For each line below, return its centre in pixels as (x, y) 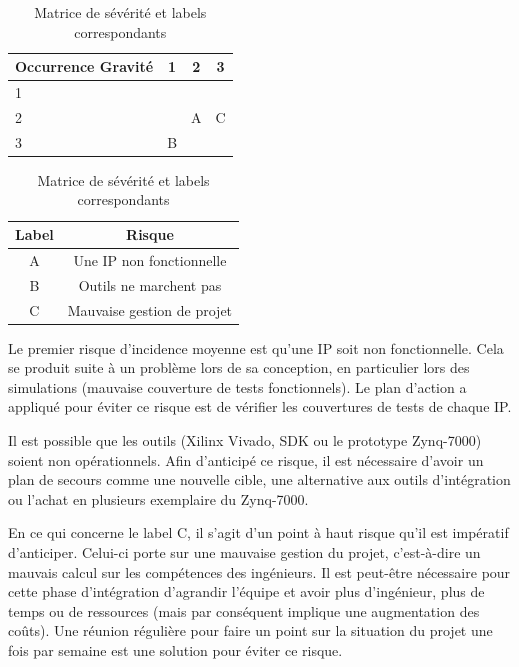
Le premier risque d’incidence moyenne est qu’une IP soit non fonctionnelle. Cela (256, 347)
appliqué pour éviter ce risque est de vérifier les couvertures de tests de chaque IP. (260, 406)
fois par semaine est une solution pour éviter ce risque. (175, 649)
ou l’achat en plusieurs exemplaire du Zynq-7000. (158, 498)
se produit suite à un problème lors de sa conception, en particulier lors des (239, 367)
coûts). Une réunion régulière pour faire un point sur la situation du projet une (250, 630)
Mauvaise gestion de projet (150, 309)
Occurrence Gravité (84, 66)
